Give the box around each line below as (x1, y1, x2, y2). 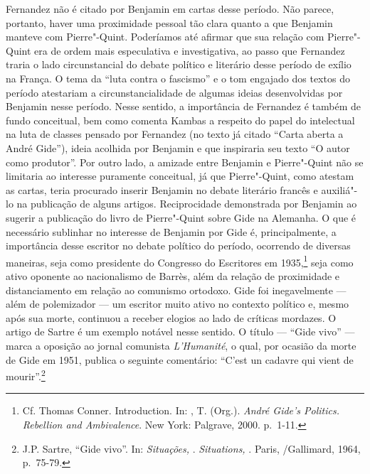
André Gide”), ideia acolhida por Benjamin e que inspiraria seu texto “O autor (6, 140, 350, 155)
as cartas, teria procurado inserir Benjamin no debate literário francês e (6, 182, 318, 197)
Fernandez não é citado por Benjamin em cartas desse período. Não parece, (6, 1, 334, 16)
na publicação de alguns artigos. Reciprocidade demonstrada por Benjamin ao (16, 196, 357, 211)
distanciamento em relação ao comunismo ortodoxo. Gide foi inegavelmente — (6, 282, 347, 297)
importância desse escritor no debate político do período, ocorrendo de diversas (6, 238, 351, 253)
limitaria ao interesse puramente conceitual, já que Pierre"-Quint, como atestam (6, 168, 354, 183)
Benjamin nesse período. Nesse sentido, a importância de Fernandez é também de (6, 99, 361, 114)
